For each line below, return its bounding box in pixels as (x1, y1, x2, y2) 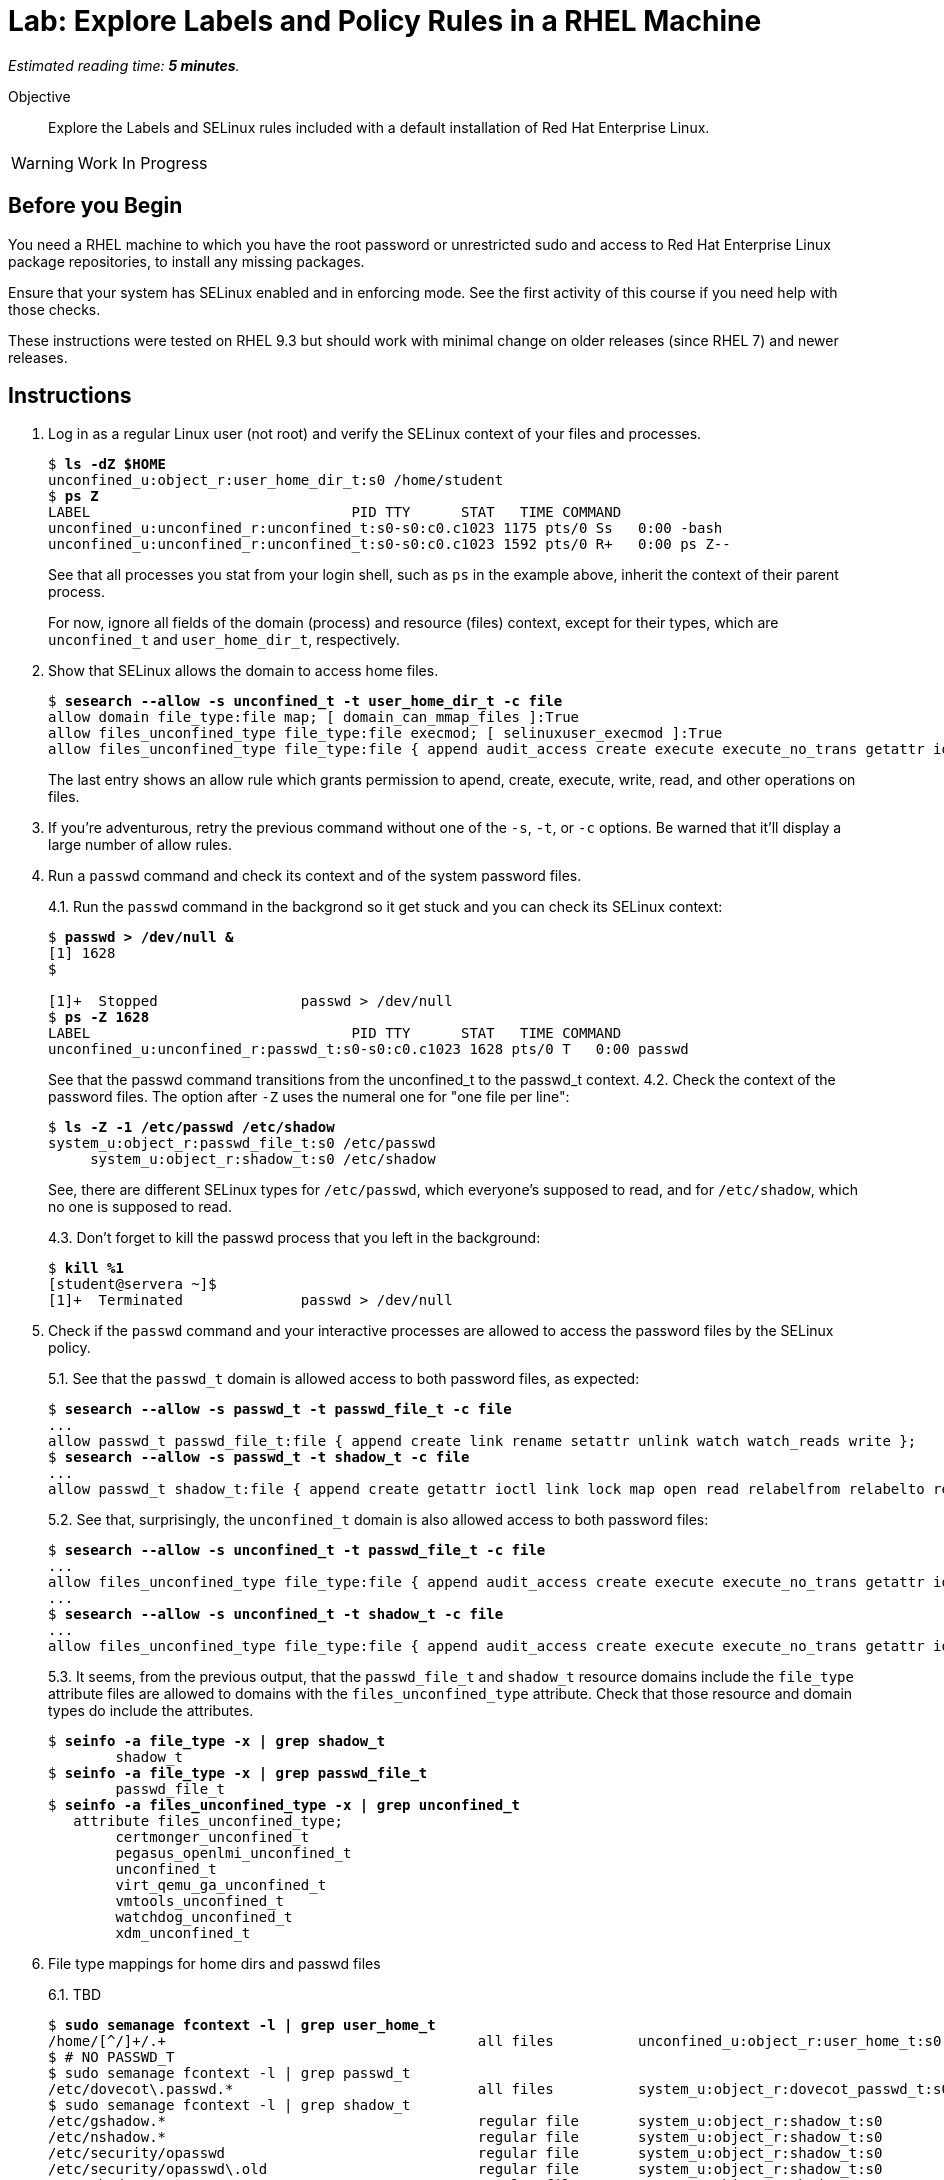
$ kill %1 (48, 1260, 124, 1277)
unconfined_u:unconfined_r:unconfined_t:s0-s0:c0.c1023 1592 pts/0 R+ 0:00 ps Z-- (48, 536, 731, 553)
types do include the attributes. (48, 1702, 254, 1720)
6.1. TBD (48, 1986, 101, 2004)
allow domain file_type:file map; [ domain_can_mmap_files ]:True (48, 709, 580, 726)
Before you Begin (8, 193, 183, 219)
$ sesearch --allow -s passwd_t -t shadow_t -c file (48, 1449, 470, 1466)
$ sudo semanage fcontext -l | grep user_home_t (48, 2017, 436, 2034)
